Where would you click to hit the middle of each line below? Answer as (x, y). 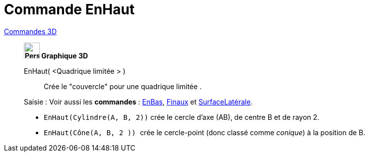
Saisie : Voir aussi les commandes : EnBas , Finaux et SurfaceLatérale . (138, 102)
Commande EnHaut (69, 9)
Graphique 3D (65, 55)
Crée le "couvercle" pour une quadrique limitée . (123, 86)
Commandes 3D (31, 31)
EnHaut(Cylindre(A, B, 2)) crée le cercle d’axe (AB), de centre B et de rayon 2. (182, 117)
